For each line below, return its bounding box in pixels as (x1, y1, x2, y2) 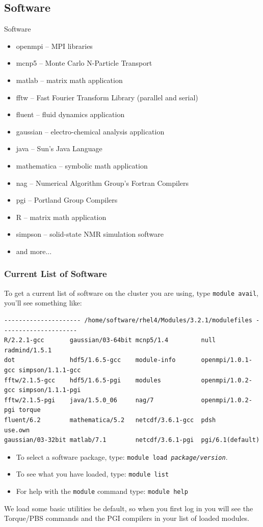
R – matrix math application (16, 211, 107, 222)
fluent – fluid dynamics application (16, 109, 125, 120)
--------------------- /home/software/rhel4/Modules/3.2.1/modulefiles (4, 316, 252, 324)
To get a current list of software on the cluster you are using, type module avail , (4, 287, 259, 298)
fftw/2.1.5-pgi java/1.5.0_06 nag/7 (4, 396, 154, 404)
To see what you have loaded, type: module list (16, 468, 169, 479)
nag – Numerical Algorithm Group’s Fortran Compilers (16, 177, 189, 188)
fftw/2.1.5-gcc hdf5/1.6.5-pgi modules (4, 376, 161, 384)
